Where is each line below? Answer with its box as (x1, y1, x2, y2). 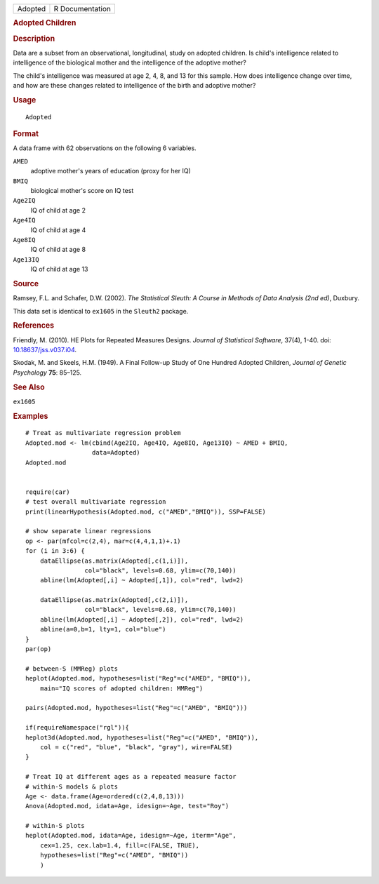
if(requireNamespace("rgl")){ (25, 723, 130, 732)
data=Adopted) (91, 449, 140, 457)
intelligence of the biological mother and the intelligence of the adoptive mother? (13, 58, 247, 67)
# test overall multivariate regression (25, 498, 166, 506)
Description (13, 34, 55, 43)
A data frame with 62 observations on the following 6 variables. (13, 144, 197, 152)
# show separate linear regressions (25, 527, 152, 535)
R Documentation (53, 4, 112, 13)
